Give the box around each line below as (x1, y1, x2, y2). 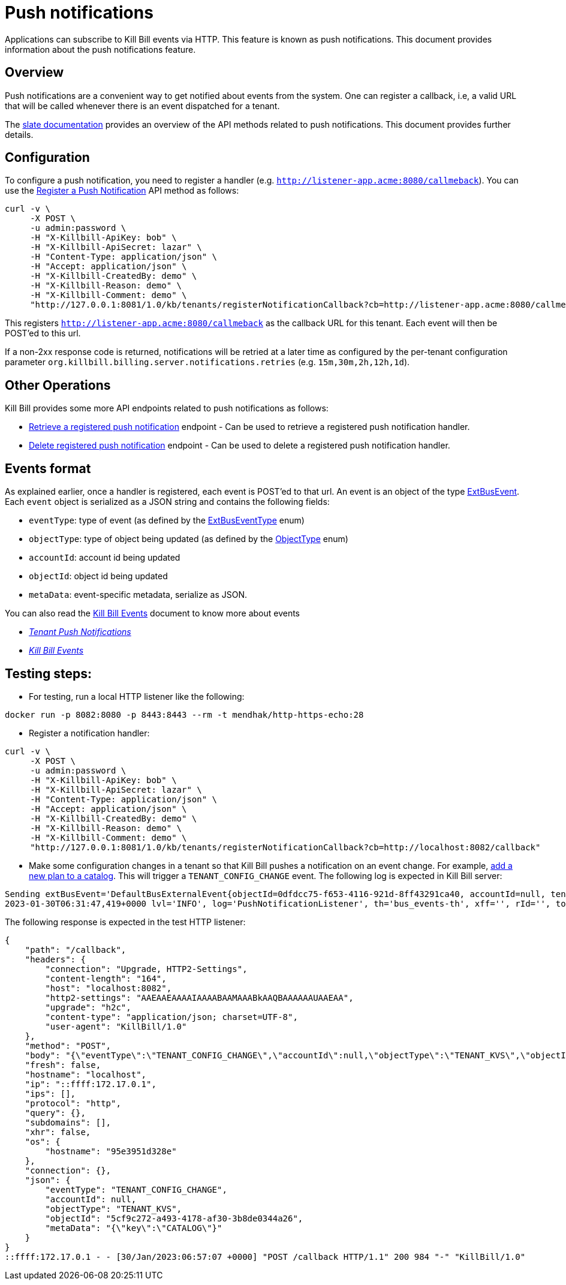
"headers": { (25, 954, 86, 964)
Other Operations (5, 377, 111, 393)
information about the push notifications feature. (5, 44, 196, 55)
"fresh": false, (25, 1060, 101, 1070)
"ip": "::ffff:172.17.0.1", (25, 1079, 156, 1089)
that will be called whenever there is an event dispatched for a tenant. (5, 100, 280, 111)
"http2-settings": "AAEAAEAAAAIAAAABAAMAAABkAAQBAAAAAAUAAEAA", (45, 992, 354, 1003)
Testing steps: (5, 666, 92, 681)
